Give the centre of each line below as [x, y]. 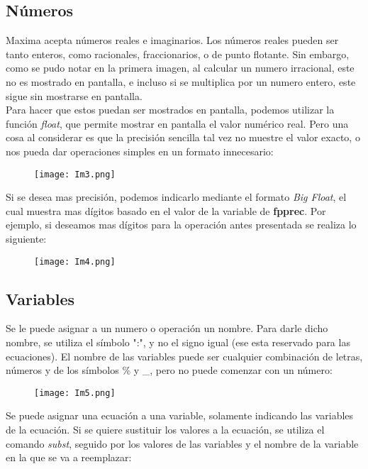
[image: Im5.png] [75, 393]
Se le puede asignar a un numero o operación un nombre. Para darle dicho [167, 328]
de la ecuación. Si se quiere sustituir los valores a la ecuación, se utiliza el [165, 430]
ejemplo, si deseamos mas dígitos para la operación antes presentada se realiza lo [181, 225]
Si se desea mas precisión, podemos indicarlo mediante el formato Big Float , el [176, 197]
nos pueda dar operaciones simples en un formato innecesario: [140, 151]
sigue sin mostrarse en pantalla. [74, 95]
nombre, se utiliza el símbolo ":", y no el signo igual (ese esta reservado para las [178, 342]
